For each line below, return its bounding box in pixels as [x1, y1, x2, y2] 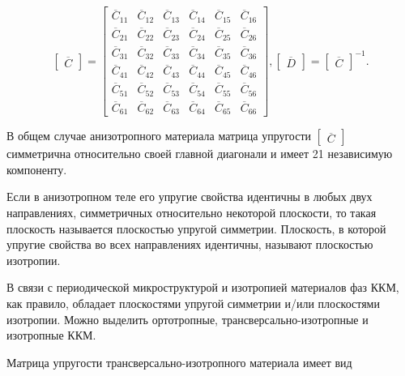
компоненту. [6, 160, 67, 177]
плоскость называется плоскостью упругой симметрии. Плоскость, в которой [6, 220, 386, 237]
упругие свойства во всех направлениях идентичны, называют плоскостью [6, 236, 373, 253]
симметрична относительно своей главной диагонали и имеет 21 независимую [6, 145, 393, 162]
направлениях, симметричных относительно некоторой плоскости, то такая [6, 204, 377, 220]
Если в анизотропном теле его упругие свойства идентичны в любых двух [6, 188, 373, 205]
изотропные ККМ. [6, 327, 96, 344]
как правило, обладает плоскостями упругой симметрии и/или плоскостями [6, 294, 380, 311]
